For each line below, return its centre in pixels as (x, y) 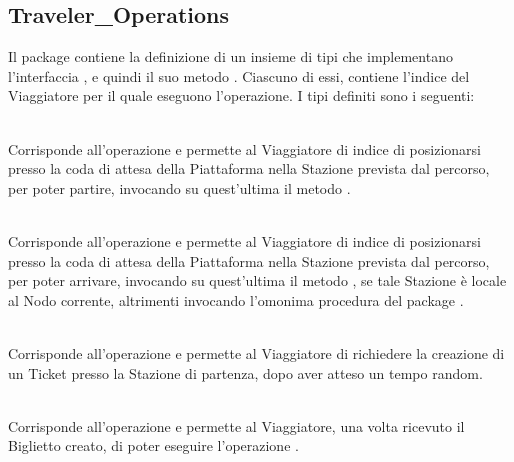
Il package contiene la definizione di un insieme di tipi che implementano (230, 56)
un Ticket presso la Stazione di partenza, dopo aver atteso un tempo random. (245, 372)
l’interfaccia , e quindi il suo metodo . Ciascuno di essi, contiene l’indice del (239, 75)
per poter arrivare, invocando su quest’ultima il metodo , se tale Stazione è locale (257, 280)
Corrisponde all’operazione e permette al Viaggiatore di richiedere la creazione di (256, 352)
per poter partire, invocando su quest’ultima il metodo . (179, 187)
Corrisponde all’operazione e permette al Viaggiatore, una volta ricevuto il (236, 425)
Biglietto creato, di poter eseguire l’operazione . (153, 445)
